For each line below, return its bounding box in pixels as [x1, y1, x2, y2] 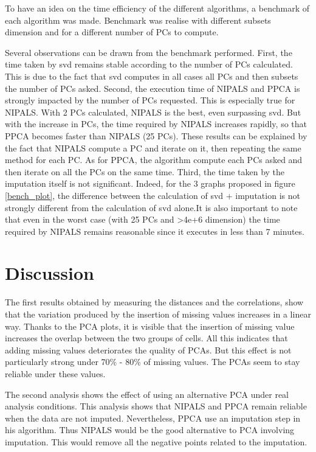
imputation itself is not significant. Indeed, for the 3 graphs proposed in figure [5, 177, 295, 190]
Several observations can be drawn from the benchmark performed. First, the [5, 46, 292, 58]
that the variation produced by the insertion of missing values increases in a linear [5, 308, 311, 320]
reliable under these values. [5, 367, 106, 380]
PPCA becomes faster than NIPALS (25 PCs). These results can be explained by [5, 129, 307, 142]
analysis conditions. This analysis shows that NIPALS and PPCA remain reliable [5, 400, 307, 412]
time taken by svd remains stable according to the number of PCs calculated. [5, 58, 293, 71]
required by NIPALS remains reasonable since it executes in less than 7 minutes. [5, 224, 304, 237]
